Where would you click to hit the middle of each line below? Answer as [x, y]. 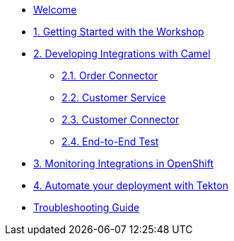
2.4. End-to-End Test [110, 141]
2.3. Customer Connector [121, 119]
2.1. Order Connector [110, 75]
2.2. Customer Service [114, 97]
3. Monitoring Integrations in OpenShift [124, 163]
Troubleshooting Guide [87, 207]
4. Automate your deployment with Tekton [131, 185]
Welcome [55, 10]
